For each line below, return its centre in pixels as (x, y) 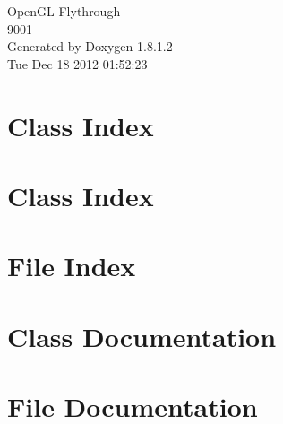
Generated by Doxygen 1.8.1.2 (90, 46)
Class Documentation (142, 336)
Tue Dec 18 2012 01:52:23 (77, 63)
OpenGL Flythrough (64, 11)
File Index (72, 266)
